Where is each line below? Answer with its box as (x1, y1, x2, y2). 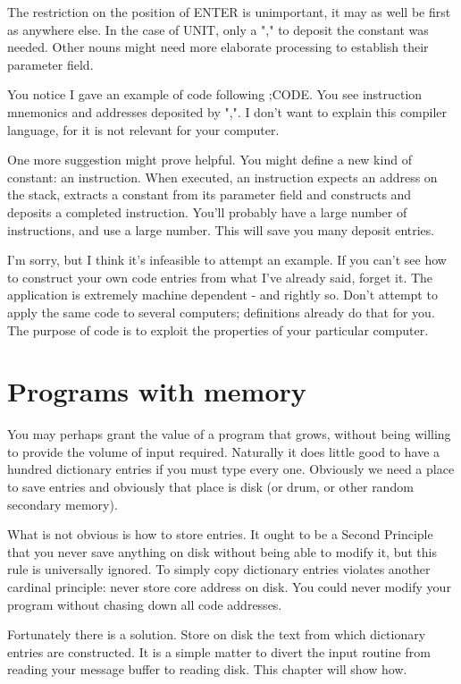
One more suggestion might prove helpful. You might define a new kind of (7, 150, 412, 169)
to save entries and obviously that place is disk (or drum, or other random (7, 477, 414, 495)
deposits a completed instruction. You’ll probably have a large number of (7, 202, 407, 221)
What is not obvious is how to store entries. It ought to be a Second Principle (7, 525, 433, 544)
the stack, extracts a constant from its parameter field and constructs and (7, 185, 412, 204)
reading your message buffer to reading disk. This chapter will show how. (7, 660, 407, 679)
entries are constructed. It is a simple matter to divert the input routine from (7, 642, 431, 661)
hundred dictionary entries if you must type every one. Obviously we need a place (7, 460, 455, 478)
